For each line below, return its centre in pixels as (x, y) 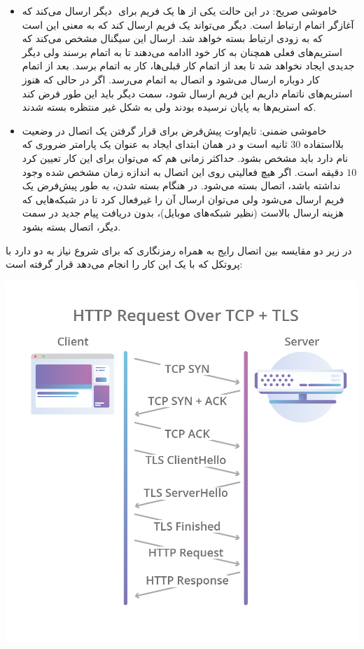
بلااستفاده (323, 144)
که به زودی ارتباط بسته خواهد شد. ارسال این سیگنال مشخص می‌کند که (172, 38)
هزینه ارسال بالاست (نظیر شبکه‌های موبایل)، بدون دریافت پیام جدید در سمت (183, 213)
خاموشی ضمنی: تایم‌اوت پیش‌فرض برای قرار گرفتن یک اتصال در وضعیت (174, 130)
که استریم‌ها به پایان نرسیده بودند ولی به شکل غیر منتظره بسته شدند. (169, 107)
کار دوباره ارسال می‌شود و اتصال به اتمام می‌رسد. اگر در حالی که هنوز (171, 79)
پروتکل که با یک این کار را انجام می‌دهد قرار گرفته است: (124, 264)
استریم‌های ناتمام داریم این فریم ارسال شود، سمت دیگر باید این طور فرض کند (187, 93)
